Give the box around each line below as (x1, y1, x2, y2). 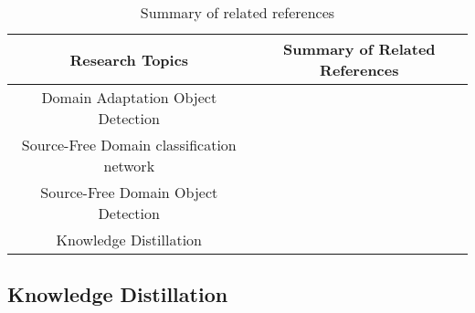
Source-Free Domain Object (40, 182, 218, 203)
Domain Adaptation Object (41, 87, 217, 108)
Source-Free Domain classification (21, 134, 237, 155)
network (103, 155, 155, 176)
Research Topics (69, 48, 189, 70)
